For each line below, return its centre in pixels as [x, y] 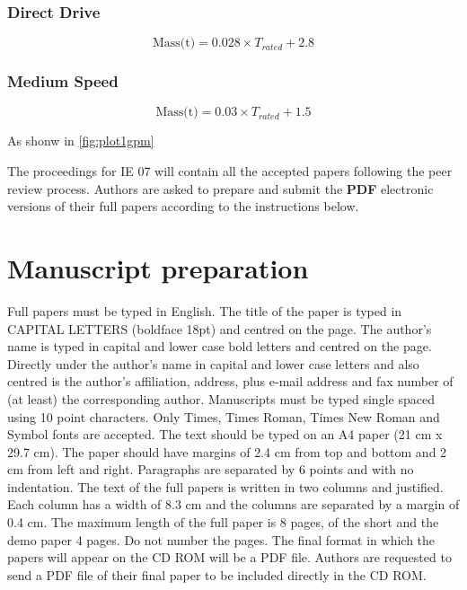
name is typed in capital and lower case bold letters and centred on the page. [220, 346]
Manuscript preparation [158, 268]
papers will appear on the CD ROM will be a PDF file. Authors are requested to [229, 557]
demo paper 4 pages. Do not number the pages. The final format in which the [221, 539]
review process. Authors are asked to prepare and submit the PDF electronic [220, 188]
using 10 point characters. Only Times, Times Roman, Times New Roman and [224, 416]
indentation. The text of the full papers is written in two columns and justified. [225, 486]
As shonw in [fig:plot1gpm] [81, 141]
